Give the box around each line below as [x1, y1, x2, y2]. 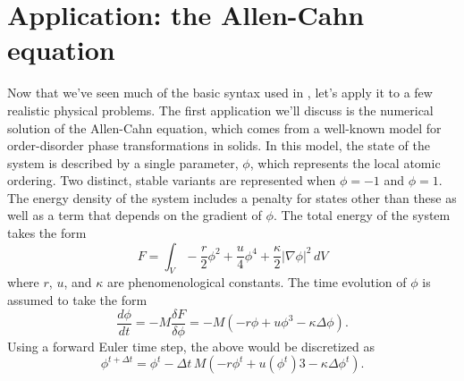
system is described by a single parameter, [7, 153, 239, 172]
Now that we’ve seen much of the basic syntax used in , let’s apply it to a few [7, 83, 433, 102]
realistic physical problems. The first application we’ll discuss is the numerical [7, 100, 434, 119]
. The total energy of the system [273, 206, 451, 224]
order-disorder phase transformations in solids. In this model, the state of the [7, 136, 430, 155]
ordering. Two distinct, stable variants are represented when [7, 171, 336, 190]
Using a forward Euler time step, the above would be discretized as [7, 336, 375, 355]
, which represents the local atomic [249, 153, 441, 172]
